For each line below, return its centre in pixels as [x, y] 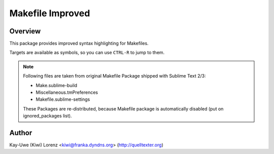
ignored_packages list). [47, 116]
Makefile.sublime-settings [63, 99]
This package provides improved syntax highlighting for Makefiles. [79, 44]
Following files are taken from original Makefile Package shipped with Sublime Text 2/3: [114, 76]
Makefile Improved [50, 13]
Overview [25, 31]
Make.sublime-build [57, 85]
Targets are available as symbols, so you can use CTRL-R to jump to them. [87, 53]
